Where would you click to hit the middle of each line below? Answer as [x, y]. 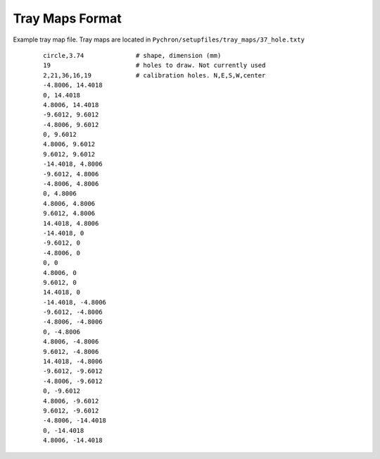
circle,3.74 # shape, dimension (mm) [132, 55]
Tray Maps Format [68, 18]
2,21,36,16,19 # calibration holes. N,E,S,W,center [154, 75]
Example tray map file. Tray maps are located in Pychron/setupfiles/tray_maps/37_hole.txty [159, 39]
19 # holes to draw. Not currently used [154, 66]
